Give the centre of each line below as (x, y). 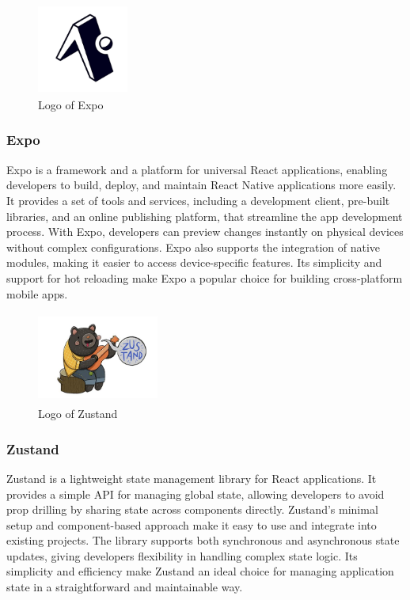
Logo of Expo (71, 104)
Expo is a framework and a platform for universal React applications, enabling (197, 169)
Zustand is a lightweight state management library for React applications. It (192, 478)
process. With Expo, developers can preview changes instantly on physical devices (205, 232)
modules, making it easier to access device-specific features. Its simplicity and (194, 262)
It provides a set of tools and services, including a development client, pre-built (198, 200)
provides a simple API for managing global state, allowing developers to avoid (196, 494)
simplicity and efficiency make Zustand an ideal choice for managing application (200, 571)
